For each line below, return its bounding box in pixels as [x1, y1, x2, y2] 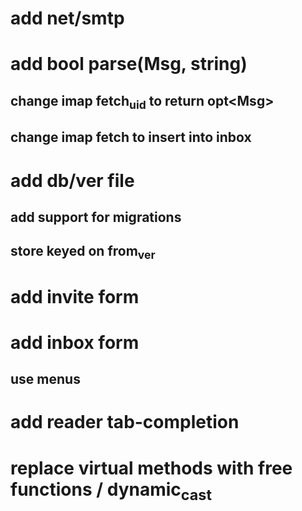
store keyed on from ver [10, 243, 156, 262]
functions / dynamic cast [10, 478, 212, 504]
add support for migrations [10, 208, 182, 226]
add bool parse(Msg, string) [10, 53, 248, 76]
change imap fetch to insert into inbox [10, 129, 252, 146]
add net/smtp [10, 7, 125, 30]
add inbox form [10, 331, 140, 354]
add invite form [10, 285, 140, 308]
